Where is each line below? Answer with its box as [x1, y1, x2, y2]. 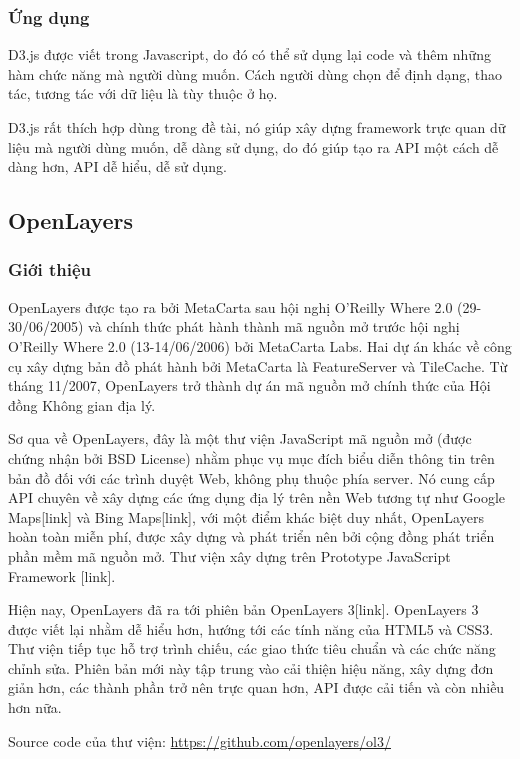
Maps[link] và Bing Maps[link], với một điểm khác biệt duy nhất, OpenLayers [8, 506, 484, 527]
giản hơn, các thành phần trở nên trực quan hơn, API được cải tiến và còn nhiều [8, 677, 505, 698]
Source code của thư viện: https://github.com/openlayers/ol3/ [8, 730, 391, 751]
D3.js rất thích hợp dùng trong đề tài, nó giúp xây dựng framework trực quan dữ [8, 117, 506, 137]
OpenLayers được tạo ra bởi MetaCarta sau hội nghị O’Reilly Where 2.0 [8, 296, 453, 317]
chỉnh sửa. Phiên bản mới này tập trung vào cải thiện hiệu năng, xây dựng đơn [8, 657, 494, 678]
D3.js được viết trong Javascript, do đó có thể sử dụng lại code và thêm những [8, 44, 491, 65]
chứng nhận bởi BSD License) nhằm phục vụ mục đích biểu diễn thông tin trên [8, 447, 495, 468]
